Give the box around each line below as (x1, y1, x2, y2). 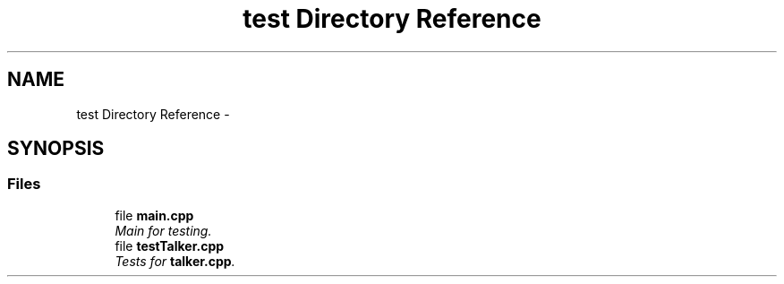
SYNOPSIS (7, 137, 105, 160)
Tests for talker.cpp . (115, 253, 235, 269)
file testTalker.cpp (115, 237, 225, 254)
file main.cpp (115, 207, 194, 223)
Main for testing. (115, 222, 212, 238)
